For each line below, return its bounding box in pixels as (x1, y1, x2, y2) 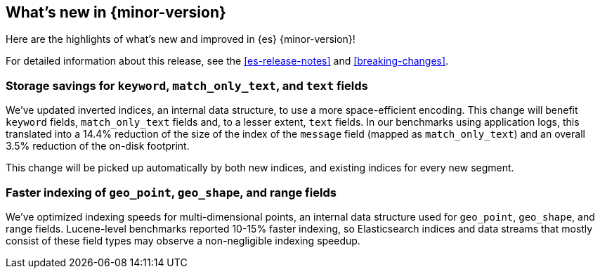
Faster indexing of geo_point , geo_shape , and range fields (6, 185, 337, 200)
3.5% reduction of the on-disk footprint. (6, 140, 190, 152)
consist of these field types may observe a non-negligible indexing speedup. (6, 234, 360, 247)
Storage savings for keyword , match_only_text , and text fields (6, 78, 368, 93)
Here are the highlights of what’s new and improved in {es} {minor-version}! (6, 33, 356, 46)
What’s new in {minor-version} (6, 4, 226, 21)
